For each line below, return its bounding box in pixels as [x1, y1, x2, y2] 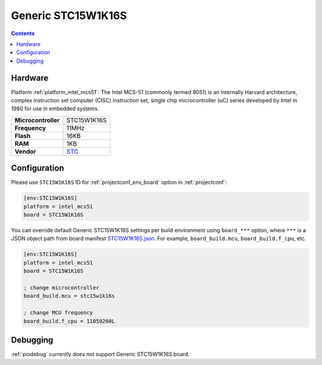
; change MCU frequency [23, 310, 94, 316]
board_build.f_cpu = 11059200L [23, 317, 116, 325]
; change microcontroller [23, 285, 100, 291]
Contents [11, 30, 35, 37]
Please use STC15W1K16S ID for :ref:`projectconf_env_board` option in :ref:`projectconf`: [11, 179, 227, 186]
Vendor [14, 147, 36, 155]
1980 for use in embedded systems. [11, 105, 100, 113]
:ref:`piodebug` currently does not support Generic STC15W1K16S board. [11, 351, 190, 358]
